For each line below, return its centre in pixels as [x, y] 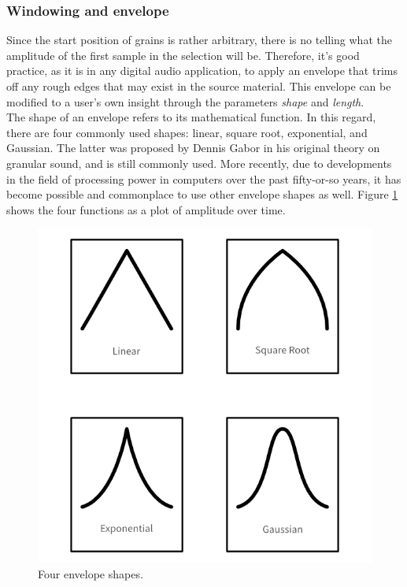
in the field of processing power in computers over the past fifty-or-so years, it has [204, 178]
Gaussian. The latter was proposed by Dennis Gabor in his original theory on [193, 148]
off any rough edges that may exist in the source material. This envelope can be [199, 86]
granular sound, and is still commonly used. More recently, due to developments [199, 163]
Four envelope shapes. [91, 573]
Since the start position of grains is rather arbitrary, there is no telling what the [199, 40]
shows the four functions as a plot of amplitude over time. [146, 209]
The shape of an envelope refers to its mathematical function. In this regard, [191, 117]
